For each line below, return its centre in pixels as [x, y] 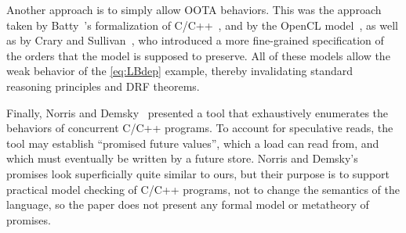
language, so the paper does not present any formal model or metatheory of [188, 204]
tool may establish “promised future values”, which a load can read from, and [193, 143]
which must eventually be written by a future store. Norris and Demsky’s [182, 158]
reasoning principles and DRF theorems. [103, 86]
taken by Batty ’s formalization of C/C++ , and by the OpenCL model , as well [202, 25]
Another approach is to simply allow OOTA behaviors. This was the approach [194, 9]
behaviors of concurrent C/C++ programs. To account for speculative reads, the [200, 128]
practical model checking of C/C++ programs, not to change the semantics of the [203, 189]
